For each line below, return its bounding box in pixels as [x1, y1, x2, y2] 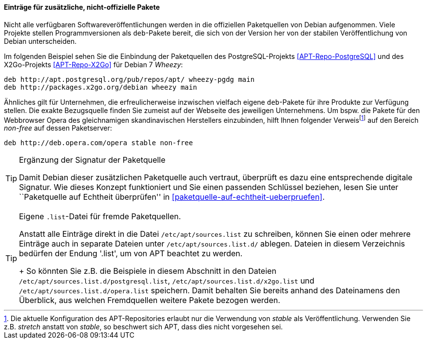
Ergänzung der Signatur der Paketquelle [19, 155, 166, 165]
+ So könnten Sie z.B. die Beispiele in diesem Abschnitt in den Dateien [19, 266, 276, 276]
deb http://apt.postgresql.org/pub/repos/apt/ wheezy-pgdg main [4, 75, 255, 83]
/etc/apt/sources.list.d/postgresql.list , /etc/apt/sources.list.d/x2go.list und [19, 276, 314, 286]
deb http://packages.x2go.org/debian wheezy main [4, 83, 197, 91]
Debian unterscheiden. [4, 37, 77, 45]
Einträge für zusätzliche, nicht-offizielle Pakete [4, 3, 160, 11]
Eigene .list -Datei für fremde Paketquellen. [19, 211, 181, 222]
